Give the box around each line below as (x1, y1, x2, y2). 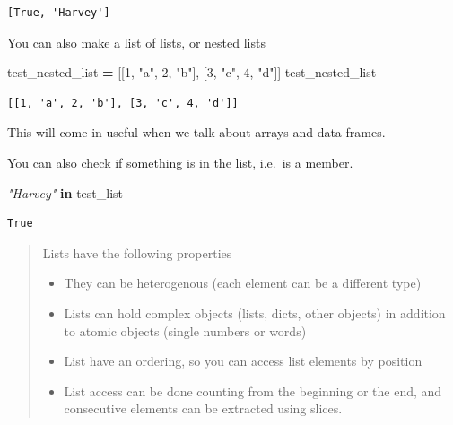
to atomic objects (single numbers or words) (64, 321, 307, 340)
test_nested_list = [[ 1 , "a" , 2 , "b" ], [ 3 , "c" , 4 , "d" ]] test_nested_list (7, 63, 377, 82)
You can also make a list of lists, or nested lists (7, 32, 266, 51)
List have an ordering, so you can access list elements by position (64, 351, 423, 370)
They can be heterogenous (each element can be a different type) (64, 273, 422, 292)
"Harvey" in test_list (7, 183, 124, 202)
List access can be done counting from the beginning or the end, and (64, 381, 442, 400)
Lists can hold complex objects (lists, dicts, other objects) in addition (64, 303, 446, 322)
